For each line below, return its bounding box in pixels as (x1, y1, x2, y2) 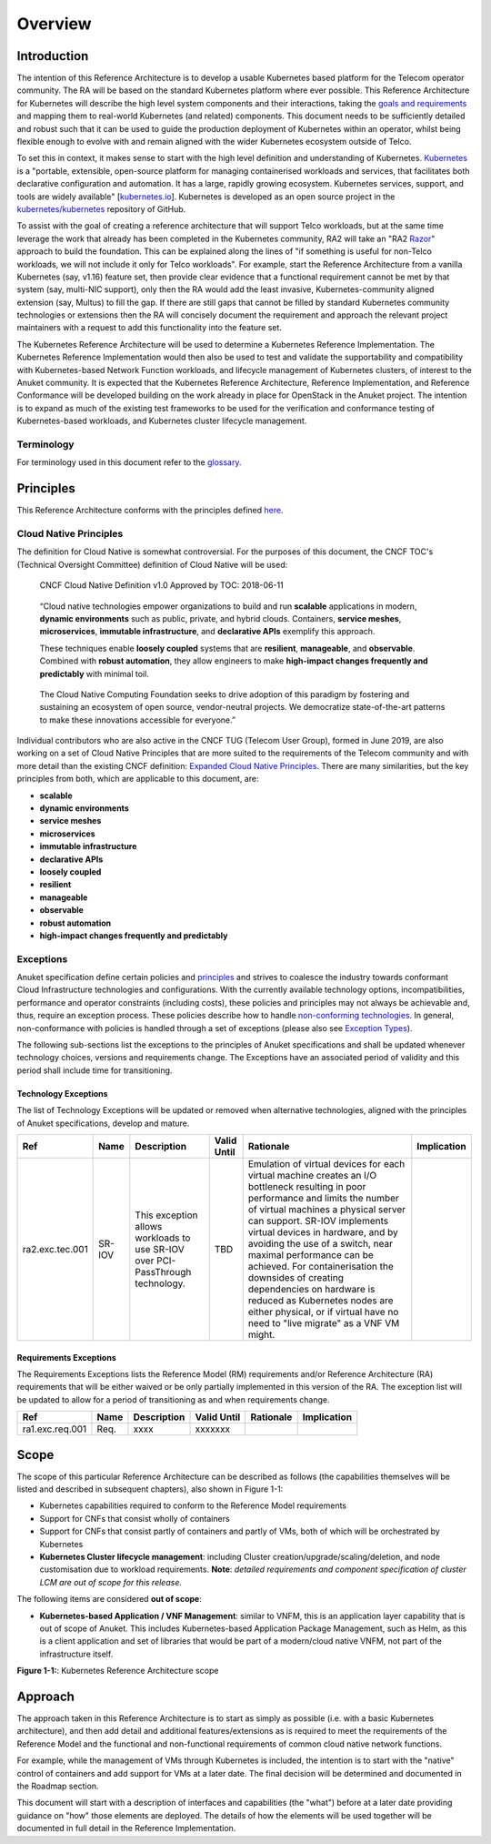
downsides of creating (247, 1272, 345, 1283)
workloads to (135, 1231, 191, 1244)
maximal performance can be (247, 1249, 375, 1261)
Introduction (16, 48, 89, 64)
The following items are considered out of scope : (16, 1594, 202, 1605)
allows (135, 1221, 163, 1232)
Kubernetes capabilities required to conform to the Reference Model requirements (39, 1500, 347, 1511)
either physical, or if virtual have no (247, 1306, 399, 1318)
